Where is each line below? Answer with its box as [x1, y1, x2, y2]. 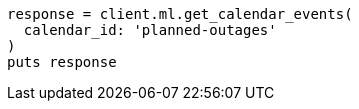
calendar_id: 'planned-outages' [23, 22, 277, 38]
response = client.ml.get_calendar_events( [7, 6, 353, 22]
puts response [7, 54, 117, 70]
